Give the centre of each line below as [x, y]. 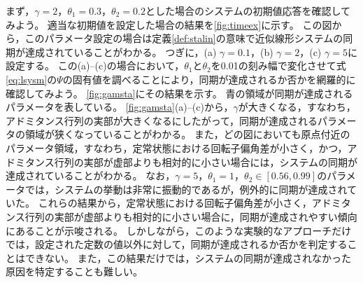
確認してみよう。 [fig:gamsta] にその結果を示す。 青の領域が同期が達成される [179, 93]
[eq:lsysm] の [31, 79]
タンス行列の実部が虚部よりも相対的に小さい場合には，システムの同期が [191, 161]
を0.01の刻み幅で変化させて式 [278, 65]
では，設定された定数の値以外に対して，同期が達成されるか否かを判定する [177, 244]
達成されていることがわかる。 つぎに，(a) [121, 51]
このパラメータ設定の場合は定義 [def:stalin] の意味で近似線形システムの [184, 38]
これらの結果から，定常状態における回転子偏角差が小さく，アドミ [190, 203]
